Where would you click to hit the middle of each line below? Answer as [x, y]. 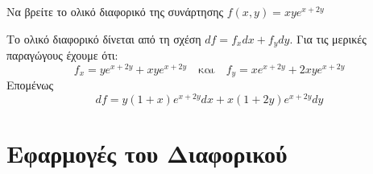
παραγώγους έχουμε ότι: [62, 55]
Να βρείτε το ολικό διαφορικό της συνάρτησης [115, 11]
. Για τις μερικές [328, 38]
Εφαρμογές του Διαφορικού [147, 153]
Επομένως [30, 85]
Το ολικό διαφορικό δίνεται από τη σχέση [104, 38]
